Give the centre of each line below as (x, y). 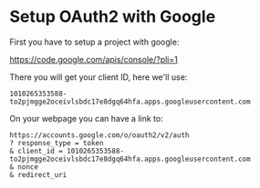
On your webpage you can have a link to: (86, 118)
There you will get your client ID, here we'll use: (99, 77)
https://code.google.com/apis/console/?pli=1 (94, 59)
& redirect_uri (38, 174)
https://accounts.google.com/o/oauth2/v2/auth (99, 135)
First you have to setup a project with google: (94, 42)
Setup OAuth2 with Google (113, 17)
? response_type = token (57, 143)
